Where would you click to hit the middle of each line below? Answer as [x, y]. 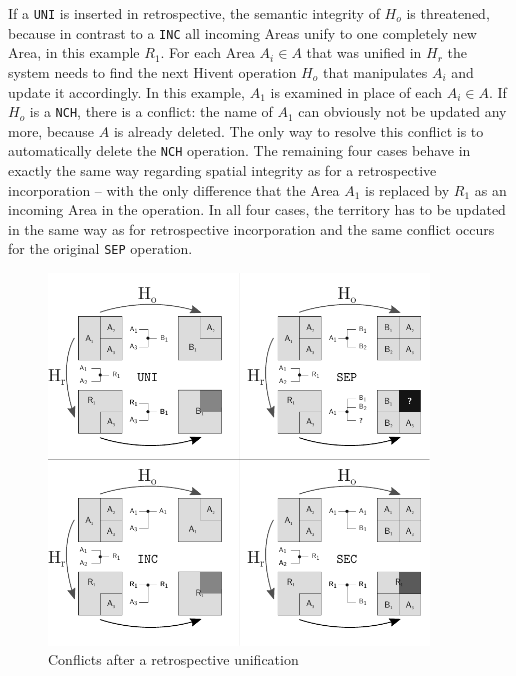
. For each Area [207, 52]
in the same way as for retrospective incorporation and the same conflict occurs [251, 228]
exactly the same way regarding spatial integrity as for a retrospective [222, 170]
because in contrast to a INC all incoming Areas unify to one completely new [242, 32]
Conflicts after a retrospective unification [173, 659]
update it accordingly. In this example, [126, 91]
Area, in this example [74, 52]
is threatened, [448, 13]
